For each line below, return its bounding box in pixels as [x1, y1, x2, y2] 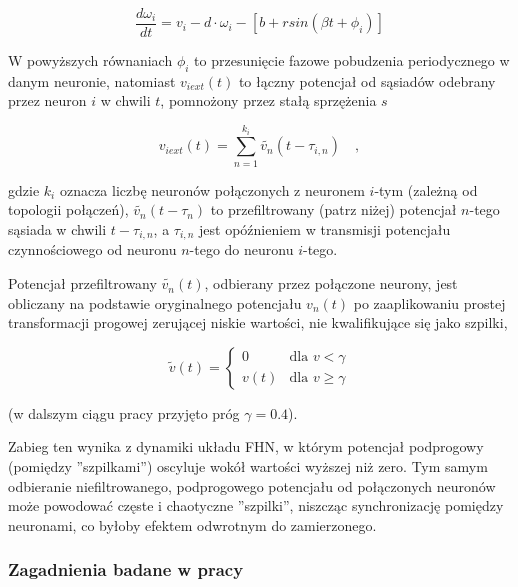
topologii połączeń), [8, 199, 129, 220]
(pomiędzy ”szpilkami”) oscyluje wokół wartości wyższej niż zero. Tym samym [8, 456, 488, 477]
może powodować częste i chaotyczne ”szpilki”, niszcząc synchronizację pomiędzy [8, 495, 504, 516]
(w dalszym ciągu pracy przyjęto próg [8, 402, 240, 423]
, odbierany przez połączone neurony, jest [204, 273, 458, 294]
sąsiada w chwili [8, 219, 107, 239]
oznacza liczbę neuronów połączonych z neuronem [59, 179, 365, 200]
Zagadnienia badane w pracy [8, 557, 244, 582]
